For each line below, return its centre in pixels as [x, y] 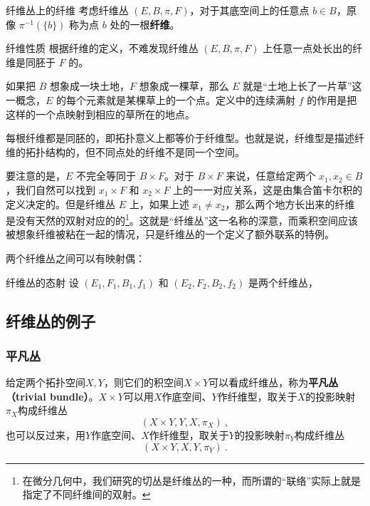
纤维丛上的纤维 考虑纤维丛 [67, 10]
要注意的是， [36, 176]
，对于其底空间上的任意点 [249, 10]
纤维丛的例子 [51, 320]
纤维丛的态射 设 [42, 282]
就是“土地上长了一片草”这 [302, 86]
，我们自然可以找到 [51, 189]
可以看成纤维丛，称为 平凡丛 [274, 382]
